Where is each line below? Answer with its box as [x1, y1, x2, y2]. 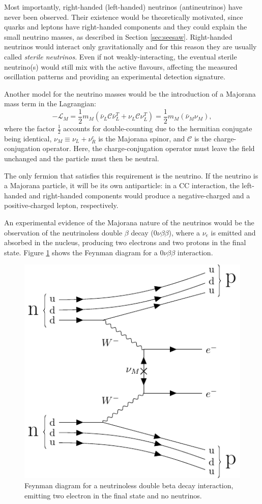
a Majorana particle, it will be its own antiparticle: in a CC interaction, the [4, 180, 240, 191]
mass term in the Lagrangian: [4, 98, 96, 109]
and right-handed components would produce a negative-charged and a [29, 190, 250, 200]
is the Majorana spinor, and [98, 133, 185, 143]
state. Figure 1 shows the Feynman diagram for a [4, 247, 158, 257]
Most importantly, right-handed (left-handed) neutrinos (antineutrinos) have [4, 2, 243, 12]
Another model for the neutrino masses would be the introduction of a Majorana [4, 88, 256, 99]
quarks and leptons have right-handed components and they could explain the [4, 21, 247, 32]
